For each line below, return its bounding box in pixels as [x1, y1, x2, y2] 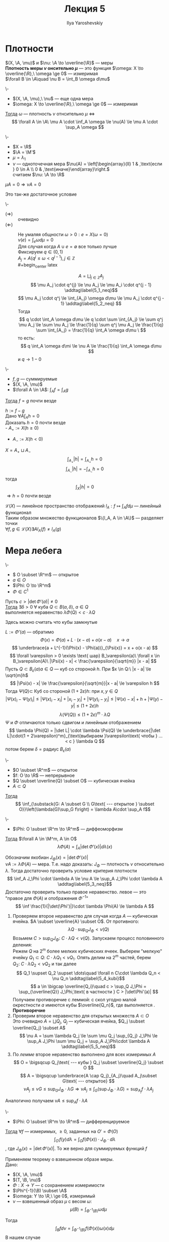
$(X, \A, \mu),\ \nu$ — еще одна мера [12, 95, 93, 101]
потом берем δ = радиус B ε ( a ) [5, 746, 71, 753]
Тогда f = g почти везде [5, 398, 57, 404]
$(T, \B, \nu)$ [12, 1177, 41, 1183]
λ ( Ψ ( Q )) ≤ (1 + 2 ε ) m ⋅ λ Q [59, 710, 110, 718]
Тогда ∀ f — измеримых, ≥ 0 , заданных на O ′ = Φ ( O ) [5, 1128, 119, 1134]
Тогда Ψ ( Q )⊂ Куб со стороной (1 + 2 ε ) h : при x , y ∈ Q [5, 688, 119, 694]
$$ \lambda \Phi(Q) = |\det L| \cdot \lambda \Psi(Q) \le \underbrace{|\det [9, 727, 160, 733]
